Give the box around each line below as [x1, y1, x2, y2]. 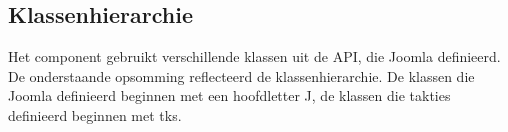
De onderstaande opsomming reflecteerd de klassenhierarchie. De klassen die [8, 65, 475, 86]
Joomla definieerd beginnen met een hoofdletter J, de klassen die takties [8, 85, 451, 106]
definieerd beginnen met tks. [8, 104, 182, 125]
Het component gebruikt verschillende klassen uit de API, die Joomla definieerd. [8, 46, 501, 67]
